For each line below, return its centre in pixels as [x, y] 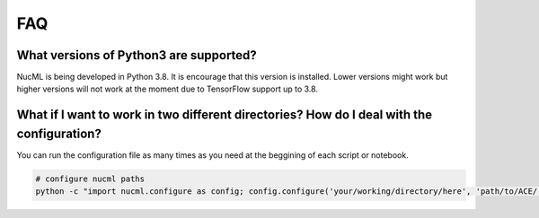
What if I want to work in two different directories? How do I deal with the [225, 115]
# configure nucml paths [90, 179]
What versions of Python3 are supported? [137, 55]
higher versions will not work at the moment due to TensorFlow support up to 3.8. [168, 89]
